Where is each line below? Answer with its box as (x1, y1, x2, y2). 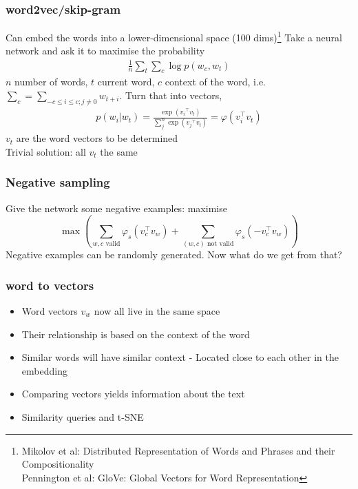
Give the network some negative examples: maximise (6, 200, 227, 215)
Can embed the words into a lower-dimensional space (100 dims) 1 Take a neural (6, 28, 342, 44)
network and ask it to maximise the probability (6, 43, 205, 58)
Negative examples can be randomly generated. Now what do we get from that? (6, 247, 342, 262)
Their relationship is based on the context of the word (21, 326, 250, 341)
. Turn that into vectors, (119, 88, 222, 102)
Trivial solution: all (6, 144, 86, 158)
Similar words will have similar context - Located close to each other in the (21, 350, 339, 364)
